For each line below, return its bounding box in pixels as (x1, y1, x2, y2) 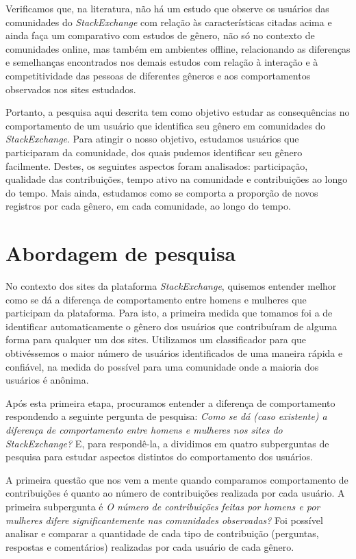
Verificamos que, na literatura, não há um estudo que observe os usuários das (5, 1, 329, 15)
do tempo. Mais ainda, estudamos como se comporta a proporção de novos (5, 185, 318, 199)
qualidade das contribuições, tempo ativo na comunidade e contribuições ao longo (5, 172, 348, 186)
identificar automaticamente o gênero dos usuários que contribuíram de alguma (5, 319, 338, 333)
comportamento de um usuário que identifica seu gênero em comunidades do (5, 118, 326, 132)
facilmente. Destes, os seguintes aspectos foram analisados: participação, (5, 158, 308, 173)
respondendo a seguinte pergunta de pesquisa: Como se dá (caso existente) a (5, 409, 327, 423)
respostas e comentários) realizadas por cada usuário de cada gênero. (5, 539, 294, 554)
